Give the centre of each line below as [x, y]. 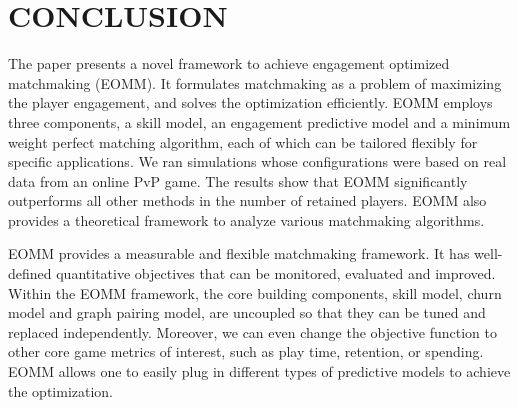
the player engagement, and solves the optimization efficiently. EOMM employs [250, 102]
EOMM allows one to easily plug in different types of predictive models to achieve [259, 371]
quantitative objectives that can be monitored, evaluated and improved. [276, 273]
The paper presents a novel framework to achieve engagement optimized [229, 63]
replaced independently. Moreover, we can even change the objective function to [252, 331]
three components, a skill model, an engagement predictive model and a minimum [259, 121]
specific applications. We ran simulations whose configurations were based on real [257, 161]
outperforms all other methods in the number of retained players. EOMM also [247, 200]
